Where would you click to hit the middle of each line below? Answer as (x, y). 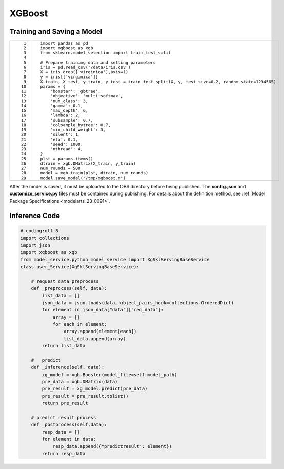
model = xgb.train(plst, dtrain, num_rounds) (94, 173)
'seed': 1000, (67, 144)
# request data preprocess (65, 281)
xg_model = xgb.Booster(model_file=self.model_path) (109, 374)
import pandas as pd (64, 43)
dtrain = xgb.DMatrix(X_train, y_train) (88, 163)
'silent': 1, (66, 135)
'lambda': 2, (66, 115)
